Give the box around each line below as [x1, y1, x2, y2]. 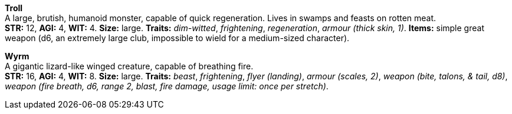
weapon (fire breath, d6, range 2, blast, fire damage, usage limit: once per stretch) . [5, 81, 329, 91]
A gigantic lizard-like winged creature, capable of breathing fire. [5, 61, 254, 71]
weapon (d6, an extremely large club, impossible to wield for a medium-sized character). [5, 33, 350, 43]
